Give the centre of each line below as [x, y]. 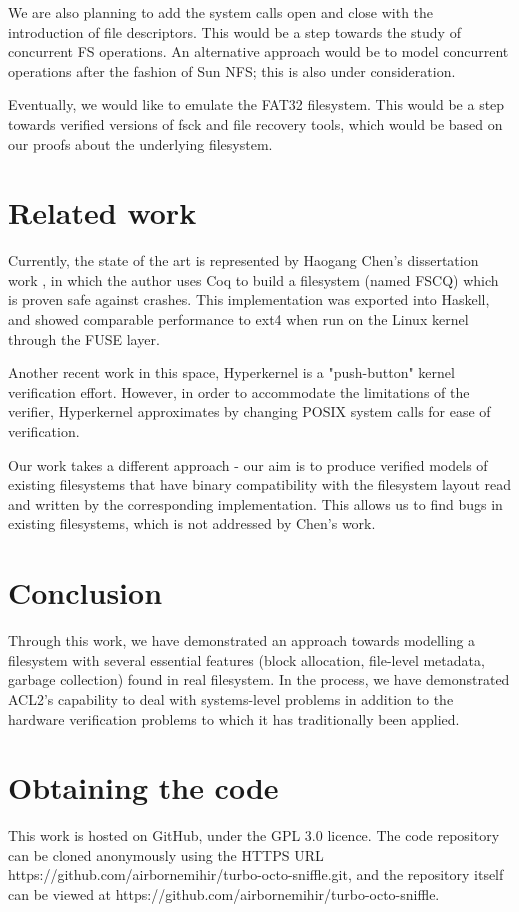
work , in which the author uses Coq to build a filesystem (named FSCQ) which [253, 279]
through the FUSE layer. [84, 338]
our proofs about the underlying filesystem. [140, 143]
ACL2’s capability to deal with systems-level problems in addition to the [231, 698]
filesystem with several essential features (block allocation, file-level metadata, [246, 659]
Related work [102, 212]
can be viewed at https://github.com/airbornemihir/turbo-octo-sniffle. [224, 894]
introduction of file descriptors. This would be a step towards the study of [234, 31]
